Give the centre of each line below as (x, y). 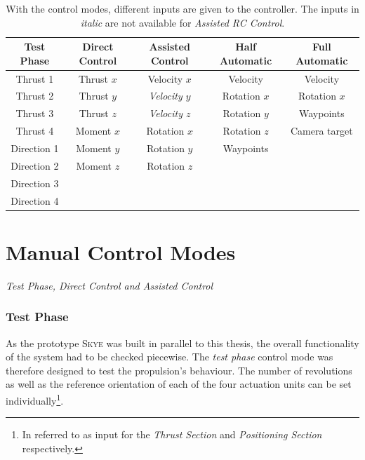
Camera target (321, 131)
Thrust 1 (35, 78)
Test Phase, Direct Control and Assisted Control (109, 285)
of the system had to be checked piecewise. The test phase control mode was (170, 357)
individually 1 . (35, 399)
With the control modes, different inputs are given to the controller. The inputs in (182, 8)
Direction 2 (35, 165)
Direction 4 (35, 200)
